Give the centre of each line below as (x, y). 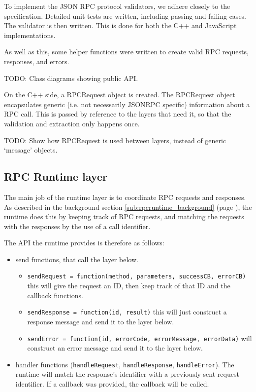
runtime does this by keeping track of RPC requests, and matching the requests (124, 216)
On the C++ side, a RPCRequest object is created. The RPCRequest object (120, 95)
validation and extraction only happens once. (72, 123)
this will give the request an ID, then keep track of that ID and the (129, 286)
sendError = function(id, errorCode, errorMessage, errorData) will (140, 338)
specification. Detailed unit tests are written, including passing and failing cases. (125, 16)
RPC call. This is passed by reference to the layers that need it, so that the (118, 114)
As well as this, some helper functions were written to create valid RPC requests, (126, 52)
